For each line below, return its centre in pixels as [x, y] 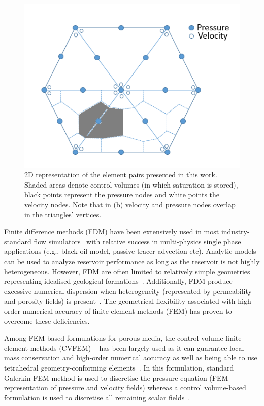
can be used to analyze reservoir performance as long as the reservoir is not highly [132, 261]
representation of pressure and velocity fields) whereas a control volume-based [125, 387]
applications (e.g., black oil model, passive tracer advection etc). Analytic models [130, 251]
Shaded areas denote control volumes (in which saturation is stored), [131, 184]
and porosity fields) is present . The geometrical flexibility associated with [120, 301]
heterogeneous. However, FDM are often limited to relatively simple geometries [127, 271]
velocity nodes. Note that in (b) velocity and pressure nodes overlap [130, 205]
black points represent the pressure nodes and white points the [122, 194]
